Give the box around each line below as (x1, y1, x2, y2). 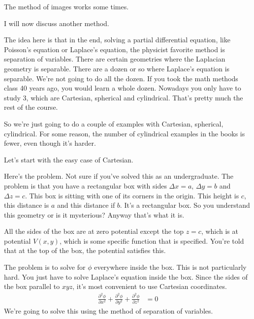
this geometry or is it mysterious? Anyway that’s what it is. (4, 209, 185, 220)
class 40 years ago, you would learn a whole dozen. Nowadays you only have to (4, 83, 241, 93)
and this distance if (57, 200, 115, 210)
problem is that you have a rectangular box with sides (4, 180, 167, 191)
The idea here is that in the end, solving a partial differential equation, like (4, 34, 230, 45)
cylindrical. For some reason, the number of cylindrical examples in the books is (4, 128, 245, 138)
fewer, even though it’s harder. (4, 138, 96, 148)
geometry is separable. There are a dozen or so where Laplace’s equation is (4, 63, 230, 73)
